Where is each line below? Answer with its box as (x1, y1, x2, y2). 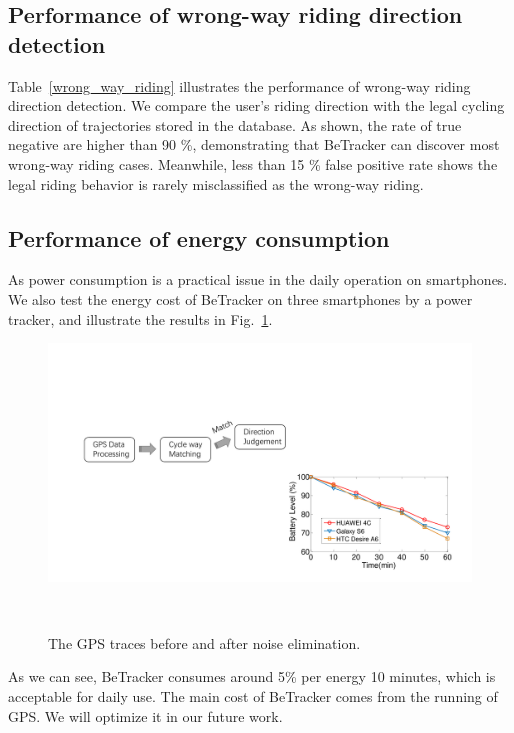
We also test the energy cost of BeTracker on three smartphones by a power (8, 288, 473, 309)
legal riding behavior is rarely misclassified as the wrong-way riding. (8, 173, 424, 194)
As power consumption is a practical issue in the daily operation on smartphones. (8, 269, 508, 290)
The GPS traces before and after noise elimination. (48, 632, 361, 653)
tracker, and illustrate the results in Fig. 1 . (8, 308, 273, 329)
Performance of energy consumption (8, 222, 390, 253)
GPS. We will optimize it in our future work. (8, 705, 283, 726)
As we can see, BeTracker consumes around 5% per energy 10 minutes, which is (8, 666, 496, 687)
